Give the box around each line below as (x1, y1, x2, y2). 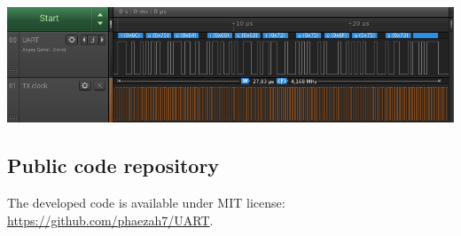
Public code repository (7, 152, 220, 179)
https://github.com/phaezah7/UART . (7, 210, 214, 229)
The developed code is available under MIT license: (7, 193, 285, 211)
